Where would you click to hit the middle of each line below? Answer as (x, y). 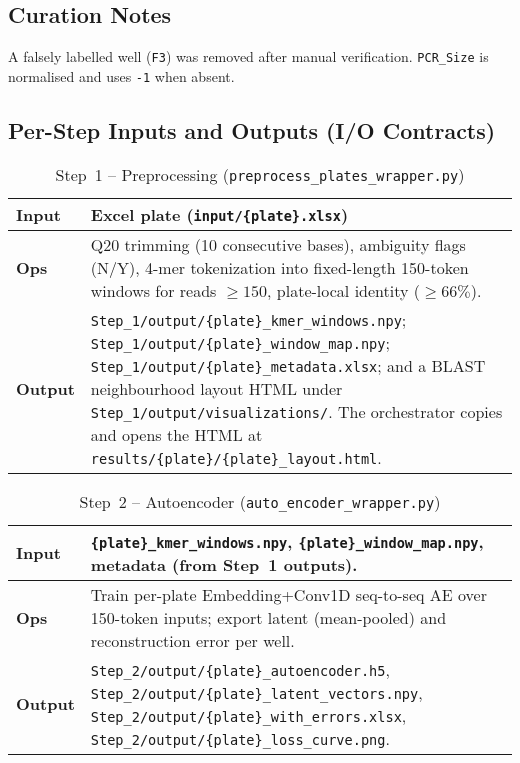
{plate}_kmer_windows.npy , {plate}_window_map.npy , (287, 541)
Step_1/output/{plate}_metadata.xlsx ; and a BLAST (288, 365)
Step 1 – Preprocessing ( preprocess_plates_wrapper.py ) (260, 174)
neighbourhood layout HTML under (216, 388)
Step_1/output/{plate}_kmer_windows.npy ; (248, 319)
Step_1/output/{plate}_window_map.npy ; (240, 342)
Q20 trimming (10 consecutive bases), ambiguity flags (278, 244)
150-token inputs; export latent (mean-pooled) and (268, 617)
